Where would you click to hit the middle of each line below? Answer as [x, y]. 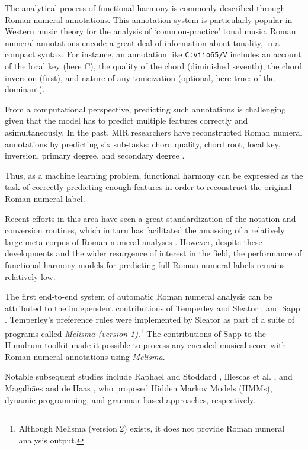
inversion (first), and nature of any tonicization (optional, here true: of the [140, 77]
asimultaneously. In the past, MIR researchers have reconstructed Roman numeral [154, 132]
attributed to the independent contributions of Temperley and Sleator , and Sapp [153, 308]
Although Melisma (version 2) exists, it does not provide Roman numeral [152, 428]
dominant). [25, 89]
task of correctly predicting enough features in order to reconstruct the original [148, 187]
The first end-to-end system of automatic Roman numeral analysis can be [139, 296]
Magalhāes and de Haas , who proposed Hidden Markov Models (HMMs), [139, 388]
